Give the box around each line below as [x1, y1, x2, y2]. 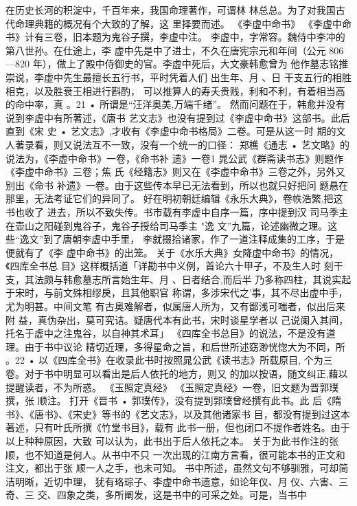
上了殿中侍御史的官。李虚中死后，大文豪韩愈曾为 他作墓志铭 [66, 56, 339, 71]
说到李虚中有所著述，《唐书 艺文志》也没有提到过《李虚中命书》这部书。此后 [5, 110, 350, 124]
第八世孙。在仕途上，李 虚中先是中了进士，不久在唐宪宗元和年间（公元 [5, 43, 326, 57]
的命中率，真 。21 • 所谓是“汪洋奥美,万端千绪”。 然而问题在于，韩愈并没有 [5, 97, 345, 111]
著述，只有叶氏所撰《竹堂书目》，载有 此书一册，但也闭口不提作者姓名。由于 [5, 420, 350, 434]
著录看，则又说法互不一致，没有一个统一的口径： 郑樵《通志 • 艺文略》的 [14, 137, 349, 151]
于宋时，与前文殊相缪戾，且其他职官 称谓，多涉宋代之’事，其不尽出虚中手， [5, 285, 348, 300]
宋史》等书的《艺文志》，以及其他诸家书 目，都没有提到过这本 [72, 406, 350, 421]
